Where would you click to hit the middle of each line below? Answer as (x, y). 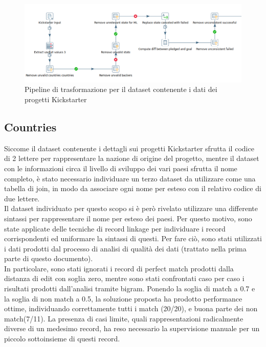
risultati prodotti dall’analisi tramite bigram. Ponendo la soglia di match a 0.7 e (130, 288)
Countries (30, 126)
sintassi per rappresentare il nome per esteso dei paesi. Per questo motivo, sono (128, 218)
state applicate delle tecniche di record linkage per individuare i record (115, 228)
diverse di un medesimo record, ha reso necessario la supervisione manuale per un (132, 328)
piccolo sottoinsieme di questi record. (62, 339)
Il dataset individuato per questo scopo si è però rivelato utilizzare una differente (131, 208)
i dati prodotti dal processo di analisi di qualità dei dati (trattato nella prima (125, 248)
